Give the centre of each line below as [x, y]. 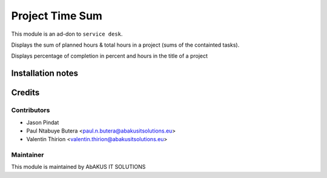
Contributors [31, 110]
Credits [25, 93]
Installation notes [45, 74]
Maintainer [28, 155]
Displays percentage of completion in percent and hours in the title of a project [110, 56]
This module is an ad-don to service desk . [67, 34]
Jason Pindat [43, 122]
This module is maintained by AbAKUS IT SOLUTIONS [78, 167]
